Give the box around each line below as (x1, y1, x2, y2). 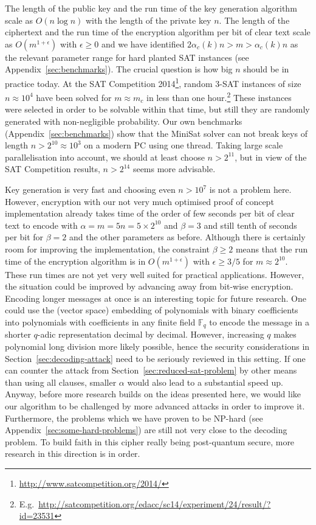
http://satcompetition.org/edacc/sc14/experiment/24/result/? (38, 497, 271, 510)
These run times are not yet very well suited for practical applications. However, (5, 268, 304, 280)
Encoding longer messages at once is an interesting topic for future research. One (5, 291, 306, 304)
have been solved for (36, 91, 112, 103)
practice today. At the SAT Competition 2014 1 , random (5, 75, 213, 89)
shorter (5, 328, 31, 341)
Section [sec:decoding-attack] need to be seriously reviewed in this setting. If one (5, 352, 306, 364)
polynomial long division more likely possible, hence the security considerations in (5, 340, 310, 353)
